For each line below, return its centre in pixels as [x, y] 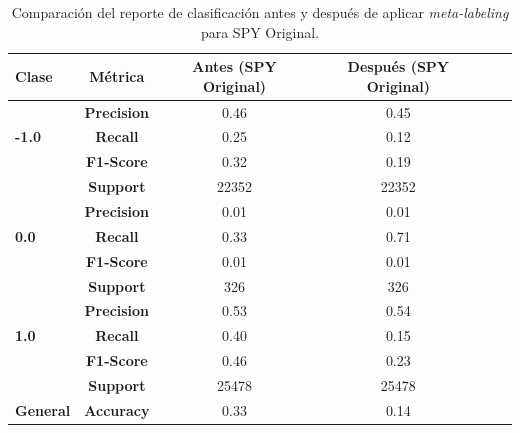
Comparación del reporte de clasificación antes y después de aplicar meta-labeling [260, 12]
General [43, 409]
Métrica [117, 75]
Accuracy [117, 409]
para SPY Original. [260, 31]
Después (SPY [398, 66]
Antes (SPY [234, 66]
